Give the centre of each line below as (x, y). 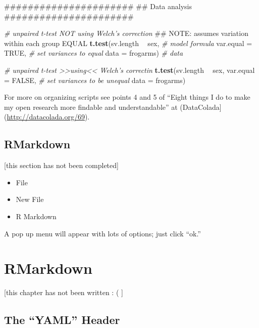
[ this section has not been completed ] (61, 165)
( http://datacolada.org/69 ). (47, 117)
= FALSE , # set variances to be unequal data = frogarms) (95, 80)
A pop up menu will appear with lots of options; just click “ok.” (102, 233)
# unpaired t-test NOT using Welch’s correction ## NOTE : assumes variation (126, 33)
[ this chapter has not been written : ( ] (64, 292)
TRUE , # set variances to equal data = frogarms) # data (94, 53)
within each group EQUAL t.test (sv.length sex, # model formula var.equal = (128, 43)
